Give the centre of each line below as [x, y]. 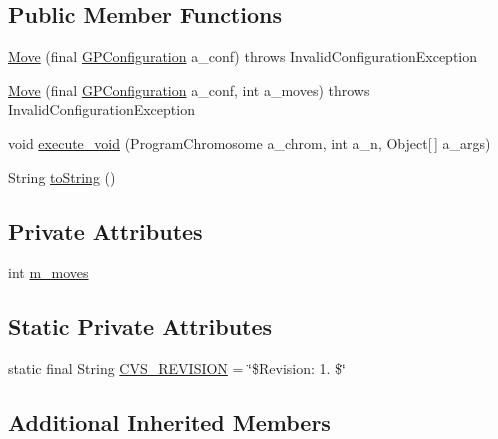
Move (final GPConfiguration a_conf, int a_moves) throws [189, 89]
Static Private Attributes [140, 326]
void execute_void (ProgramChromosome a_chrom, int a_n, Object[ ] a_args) [249, 142]
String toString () [62, 176]
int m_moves [48, 272]
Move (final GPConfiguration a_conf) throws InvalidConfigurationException [243, 56]
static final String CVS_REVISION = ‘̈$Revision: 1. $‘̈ [177, 368]
